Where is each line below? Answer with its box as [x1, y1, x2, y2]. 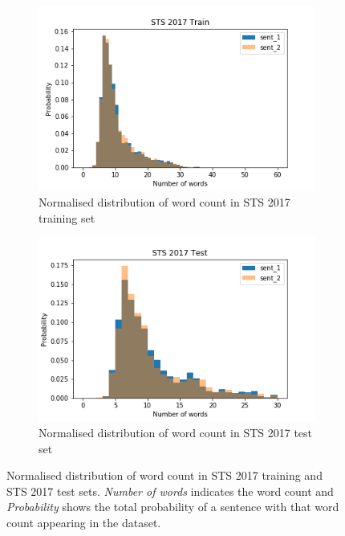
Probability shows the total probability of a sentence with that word [6, 498, 339, 515]
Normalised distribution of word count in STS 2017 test [39, 424, 313, 441]
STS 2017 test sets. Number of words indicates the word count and [6, 482, 334, 499]
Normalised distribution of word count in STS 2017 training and [6, 467, 323, 484]
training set [39, 209, 95, 226]
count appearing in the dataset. [6, 514, 161, 530]
